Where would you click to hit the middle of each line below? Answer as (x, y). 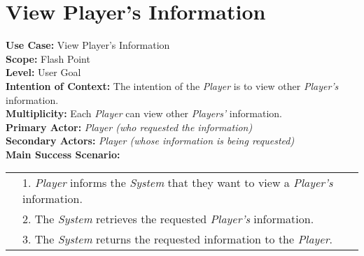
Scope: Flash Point (48, 58)
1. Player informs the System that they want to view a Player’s (178, 183)
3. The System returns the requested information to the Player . (177, 239)
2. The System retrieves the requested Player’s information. (168, 219)
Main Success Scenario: (63, 154)
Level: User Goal (43, 72)
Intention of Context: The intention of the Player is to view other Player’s (172, 85)
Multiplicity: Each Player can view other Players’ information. (144, 113)
